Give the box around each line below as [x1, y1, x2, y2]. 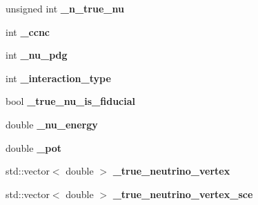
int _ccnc [6, 24, 50, 39]
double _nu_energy [6, 117, 98, 131]
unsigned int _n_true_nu [6, 1, 124, 15]
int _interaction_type [6, 70, 111, 85]
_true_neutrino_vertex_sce [112, 186, 253, 201]
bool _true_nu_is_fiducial [6, 94, 136, 108]
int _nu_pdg [6, 48, 68, 62]
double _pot [6, 140, 61, 155]
